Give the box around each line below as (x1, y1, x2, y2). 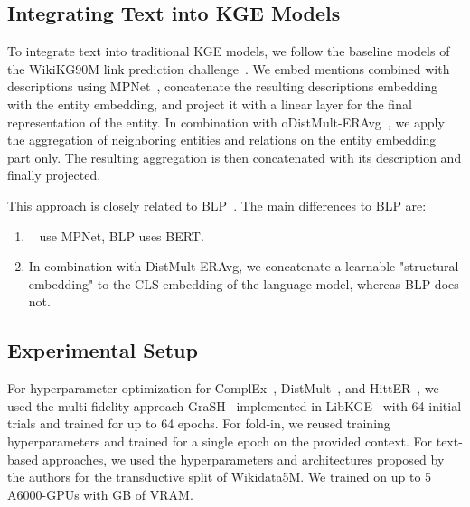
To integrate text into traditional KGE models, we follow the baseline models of (7, 42, 450, 61)
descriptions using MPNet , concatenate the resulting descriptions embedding (7, 77, 438, 96)
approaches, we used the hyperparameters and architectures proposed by (42, 449, 445, 468)
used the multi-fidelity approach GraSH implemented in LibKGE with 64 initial (7, 396, 462, 415)
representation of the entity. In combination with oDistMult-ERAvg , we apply (7, 112, 445, 131)
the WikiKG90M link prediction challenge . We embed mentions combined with (7, 59, 450, 78)
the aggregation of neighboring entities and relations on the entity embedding (7, 130, 437, 149)
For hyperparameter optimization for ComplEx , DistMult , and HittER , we (7, 379, 439, 398)
